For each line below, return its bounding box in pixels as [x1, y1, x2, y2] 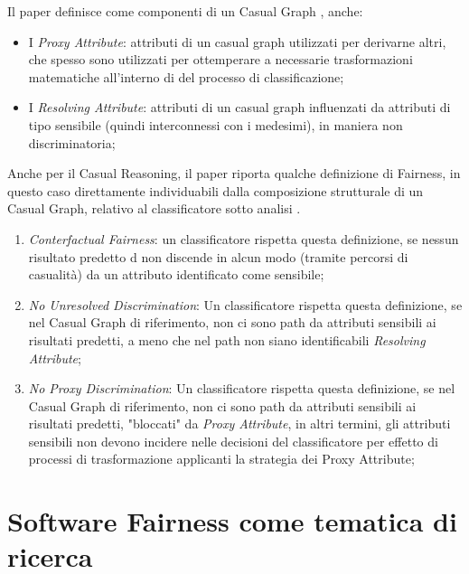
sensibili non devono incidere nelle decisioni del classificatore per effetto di [28, 431, 438, 450]
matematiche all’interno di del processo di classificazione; [28, 67, 344, 86]
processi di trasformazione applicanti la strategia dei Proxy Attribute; [28, 449, 415, 468]
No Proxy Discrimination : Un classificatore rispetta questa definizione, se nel [28, 379, 455, 398]
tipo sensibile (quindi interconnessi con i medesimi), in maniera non [28, 115, 403, 134]
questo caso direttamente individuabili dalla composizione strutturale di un [7, 181, 424, 200]
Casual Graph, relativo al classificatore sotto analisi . [7, 199, 301, 218]
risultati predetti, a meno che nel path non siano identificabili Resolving [28, 330, 426, 349]
